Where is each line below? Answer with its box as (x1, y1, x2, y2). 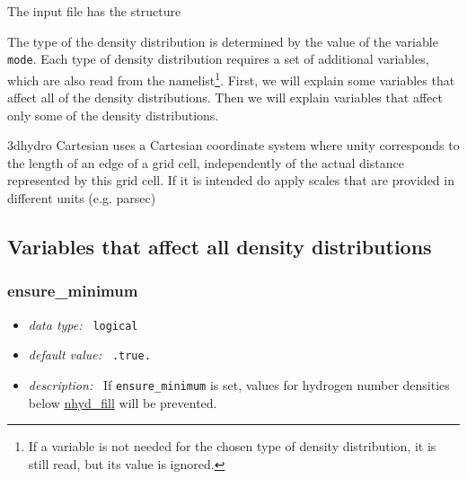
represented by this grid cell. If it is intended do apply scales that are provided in (7, 171, 454, 190)
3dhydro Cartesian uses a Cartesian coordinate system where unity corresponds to (7, 136, 460, 155)
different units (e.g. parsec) (7, 189, 156, 208)
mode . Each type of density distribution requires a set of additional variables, (7, 49, 429, 68)
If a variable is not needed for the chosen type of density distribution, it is (28, 437, 436, 456)
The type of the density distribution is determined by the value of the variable (7, 31, 438, 50)
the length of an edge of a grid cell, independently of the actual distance (7, 153, 404, 172)
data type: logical (28, 315, 138, 333)
